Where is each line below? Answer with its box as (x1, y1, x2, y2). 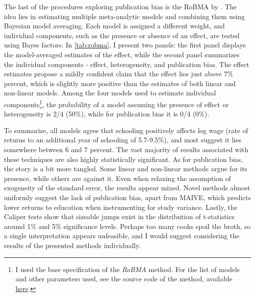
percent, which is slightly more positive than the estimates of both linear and (4, 78, 236, 88)
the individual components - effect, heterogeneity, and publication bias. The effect (4, 59, 250, 69)
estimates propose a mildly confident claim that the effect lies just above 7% (4, 68, 233, 79)
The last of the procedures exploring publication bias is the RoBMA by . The (4, 1, 237, 11)
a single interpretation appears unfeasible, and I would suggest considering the (4, 230, 240, 241)
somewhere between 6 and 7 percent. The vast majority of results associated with (4, 144, 249, 154)
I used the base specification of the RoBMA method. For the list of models (15, 264, 240, 274)
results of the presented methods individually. (4, 240, 141, 250)
